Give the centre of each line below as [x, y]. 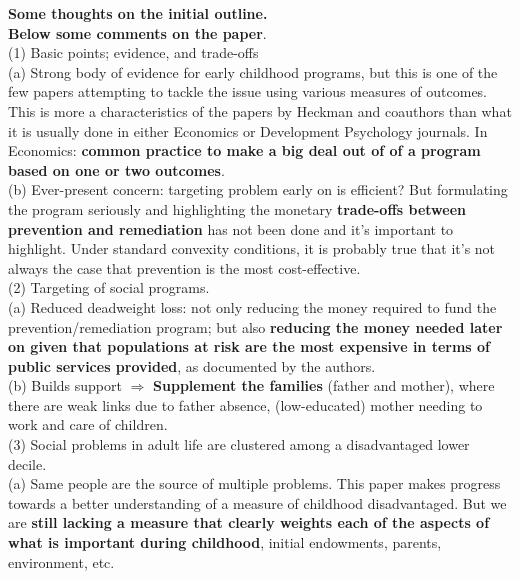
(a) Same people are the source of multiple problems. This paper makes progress [254, 483]
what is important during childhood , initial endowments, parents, [225, 542]
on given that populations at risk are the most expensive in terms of [249, 346]
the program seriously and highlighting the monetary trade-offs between [237, 208]
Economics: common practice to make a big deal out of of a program [244, 150]
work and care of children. [88, 424]
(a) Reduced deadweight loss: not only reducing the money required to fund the [252, 306]
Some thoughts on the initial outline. [138, 13]
